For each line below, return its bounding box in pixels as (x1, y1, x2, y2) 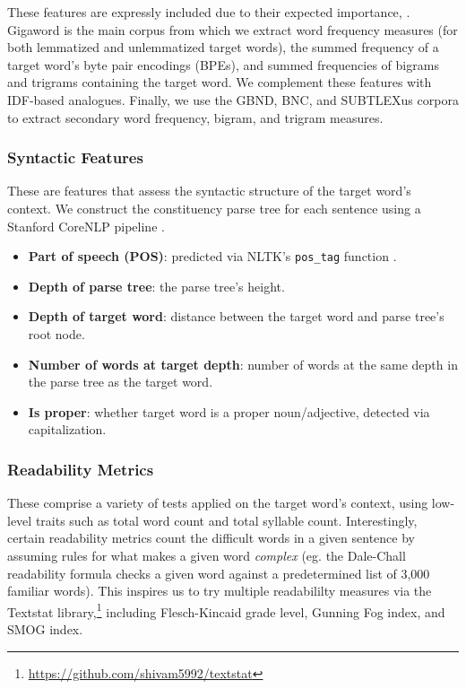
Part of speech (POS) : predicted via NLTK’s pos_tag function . (28, 247, 397, 266)
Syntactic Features (7, 146, 143, 169)
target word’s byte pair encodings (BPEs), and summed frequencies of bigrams (7, 55, 439, 74)
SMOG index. (7, 620, 83, 638)
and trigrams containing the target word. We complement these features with (7, 73, 432, 92)
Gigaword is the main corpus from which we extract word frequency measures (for (7, 20, 458, 39)
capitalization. (28, 420, 107, 439)
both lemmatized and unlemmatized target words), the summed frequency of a (7, 38, 439, 57)
